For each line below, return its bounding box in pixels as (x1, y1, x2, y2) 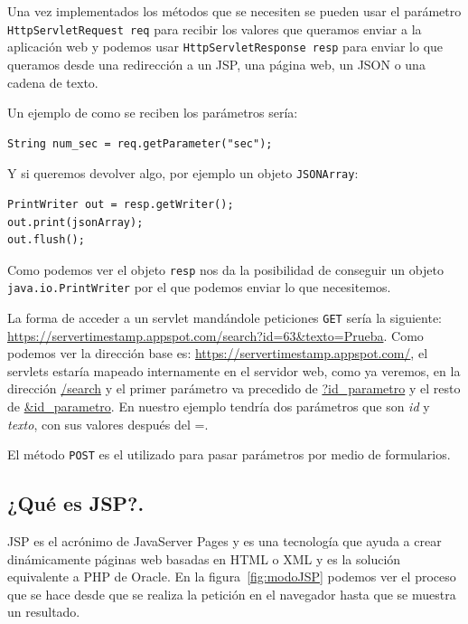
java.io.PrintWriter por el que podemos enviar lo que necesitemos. (7, 278, 391, 297)
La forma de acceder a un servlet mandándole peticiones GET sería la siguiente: (7, 308, 443, 327)
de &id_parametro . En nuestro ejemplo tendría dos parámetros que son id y (7, 397, 430, 416)
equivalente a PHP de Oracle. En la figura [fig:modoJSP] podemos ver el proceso (7, 567, 456, 586)
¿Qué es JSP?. (7, 489, 145, 517)
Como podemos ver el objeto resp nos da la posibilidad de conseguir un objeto (7, 260, 444, 279)
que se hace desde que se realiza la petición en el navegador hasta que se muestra (7, 584, 456, 603)
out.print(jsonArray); (7, 215, 144, 229)
